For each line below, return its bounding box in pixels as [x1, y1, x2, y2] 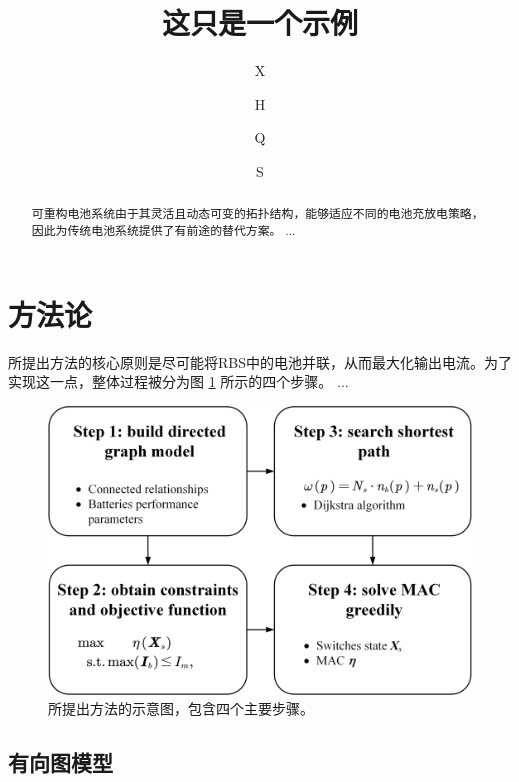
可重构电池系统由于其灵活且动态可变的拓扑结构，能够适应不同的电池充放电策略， [31, 205, 484, 222]
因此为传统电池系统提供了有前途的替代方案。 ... [31, 221, 296, 238]
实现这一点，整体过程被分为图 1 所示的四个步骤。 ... [8, 371, 349, 392]
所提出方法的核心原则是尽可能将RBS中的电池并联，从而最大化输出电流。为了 [8, 351, 512, 372]
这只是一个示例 [161, 2, 358, 43]
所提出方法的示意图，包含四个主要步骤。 [48, 698, 314, 719]
